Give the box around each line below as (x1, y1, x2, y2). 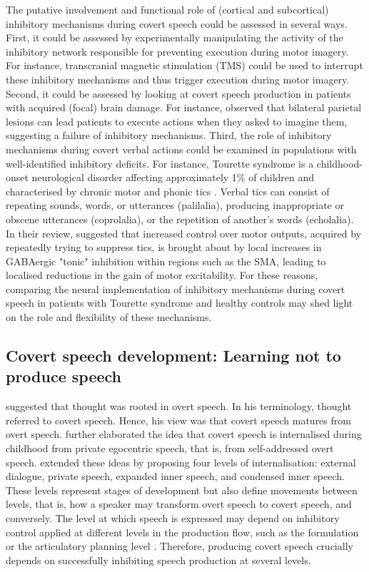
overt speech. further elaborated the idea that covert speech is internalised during (6, 427, 362, 441)
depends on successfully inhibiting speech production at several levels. (6, 552, 311, 567)
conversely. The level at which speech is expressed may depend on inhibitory (6, 511, 340, 525)
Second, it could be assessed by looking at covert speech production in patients (6, 86, 351, 101)
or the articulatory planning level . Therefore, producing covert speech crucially (6, 538, 353, 553)
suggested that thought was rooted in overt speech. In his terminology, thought (6, 399, 352, 414)
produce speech (6, 365, 122, 387)
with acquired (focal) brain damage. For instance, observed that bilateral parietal (6, 100, 362, 115)
